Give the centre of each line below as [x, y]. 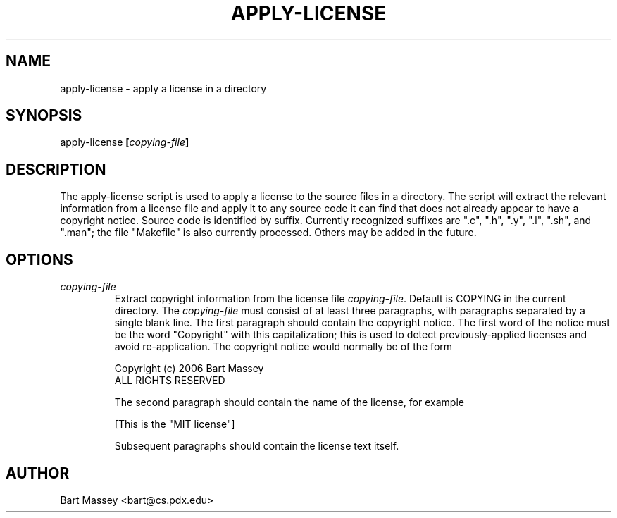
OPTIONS [39, 259]
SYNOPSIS [44, 116]
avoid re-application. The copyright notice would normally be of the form [283, 347]
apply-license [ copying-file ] [125, 142]
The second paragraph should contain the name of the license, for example [289, 402]
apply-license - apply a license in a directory [163, 88]
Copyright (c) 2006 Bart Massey [189, 369]
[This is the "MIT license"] [175, 424]
